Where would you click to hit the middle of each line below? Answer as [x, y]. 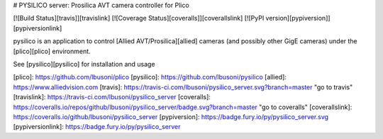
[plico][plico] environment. [52, 51]
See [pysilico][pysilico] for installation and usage [84, 64]
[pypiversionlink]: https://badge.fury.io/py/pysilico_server [97, 127]
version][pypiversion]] [298, 18]
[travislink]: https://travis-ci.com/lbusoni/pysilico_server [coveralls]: [112, 97]
